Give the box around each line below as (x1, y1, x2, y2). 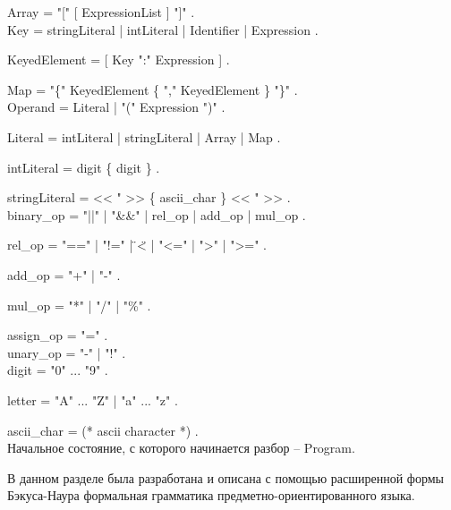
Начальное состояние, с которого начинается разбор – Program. (7, 438, 355, 457)
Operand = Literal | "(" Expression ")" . (7, 98, 225, 116)
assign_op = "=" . (7, 326, 108, 344)
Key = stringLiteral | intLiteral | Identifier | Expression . (7, 20, 319, 38)
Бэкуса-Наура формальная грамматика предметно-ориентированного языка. (7, 486, 415, 505)
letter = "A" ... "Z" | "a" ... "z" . (7, 390, 178, 409)
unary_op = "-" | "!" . (7, 343, 126, 361)
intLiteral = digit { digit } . (7, 157, 160, 176)
